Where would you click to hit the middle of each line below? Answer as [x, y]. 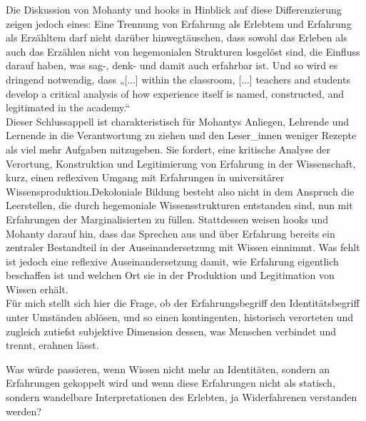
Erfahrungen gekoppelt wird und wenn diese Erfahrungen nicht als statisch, [171, 383]
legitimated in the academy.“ [68, 107]
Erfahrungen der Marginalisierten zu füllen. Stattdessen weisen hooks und [167, 219]
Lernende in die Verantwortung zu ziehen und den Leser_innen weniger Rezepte [181, 135]
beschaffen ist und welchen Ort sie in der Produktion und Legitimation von [170, 275]
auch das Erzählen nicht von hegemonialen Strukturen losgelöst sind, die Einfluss [183, 51]
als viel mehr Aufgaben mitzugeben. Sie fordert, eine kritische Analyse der [168, 149]
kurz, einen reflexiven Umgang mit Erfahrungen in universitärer [145, 177]
